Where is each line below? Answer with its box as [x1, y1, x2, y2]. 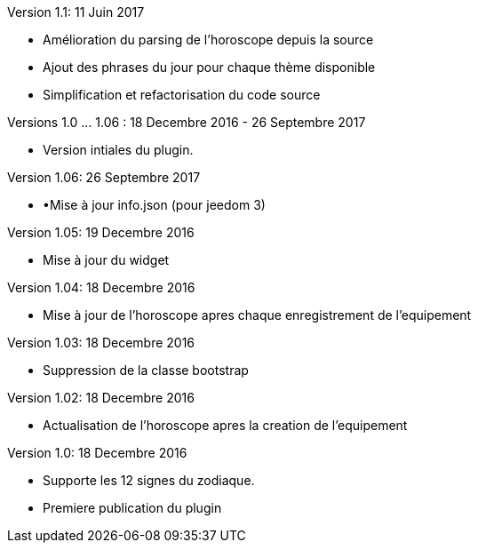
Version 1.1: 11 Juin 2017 [7, 4, 145, 20]
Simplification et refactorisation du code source [43, 87, 321, 102]
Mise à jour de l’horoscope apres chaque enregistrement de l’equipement [43, 307, 472, 323]
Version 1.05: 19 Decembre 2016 [7, 225, 195, 240]
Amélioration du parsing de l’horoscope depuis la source [43, 32, 374, 47]
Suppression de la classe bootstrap [43, 363, 249, 378]
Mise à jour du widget [43, 252, 170, 267]
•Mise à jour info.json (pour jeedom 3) [43, 197, 266, 212]
